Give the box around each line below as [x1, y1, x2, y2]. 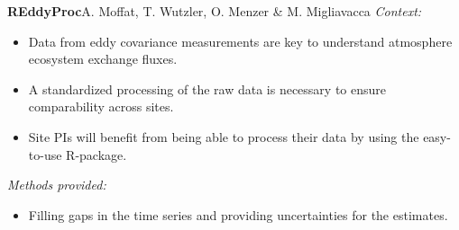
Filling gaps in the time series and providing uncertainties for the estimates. [28, 205, 448, 224]
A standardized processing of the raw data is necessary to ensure [28, 79, 386, 98]
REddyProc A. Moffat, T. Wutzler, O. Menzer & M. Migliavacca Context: [7, 2, 422, 20]
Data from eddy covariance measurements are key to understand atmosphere [28, 31, 453, 50]
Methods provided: [7, 175, 106, 194]
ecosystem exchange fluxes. [28, 49, 178, 68]
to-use [28, 145, 62, 164]
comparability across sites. [28, 97, 174, 116]
